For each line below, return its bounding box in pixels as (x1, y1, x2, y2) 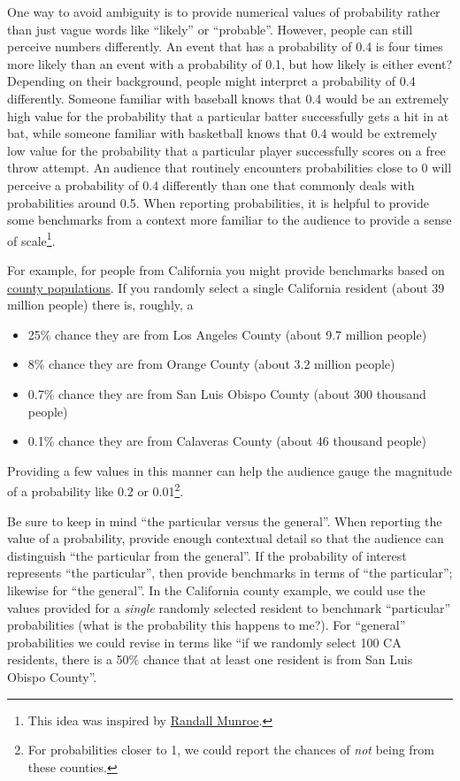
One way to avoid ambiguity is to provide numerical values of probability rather (7, 3, 441, 20)
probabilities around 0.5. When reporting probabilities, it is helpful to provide (7, 193, 429, 211)
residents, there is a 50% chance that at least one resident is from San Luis (7, 650, 413, 669)
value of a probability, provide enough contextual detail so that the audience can (7, 529, 444, 547)
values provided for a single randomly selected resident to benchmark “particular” (7, 598, 451, 616)
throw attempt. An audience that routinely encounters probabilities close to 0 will (7, 158, 452, 177)
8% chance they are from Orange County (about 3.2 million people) (27, 355, 395, 373)
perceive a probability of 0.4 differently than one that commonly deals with (7, 175, 415, 194)
